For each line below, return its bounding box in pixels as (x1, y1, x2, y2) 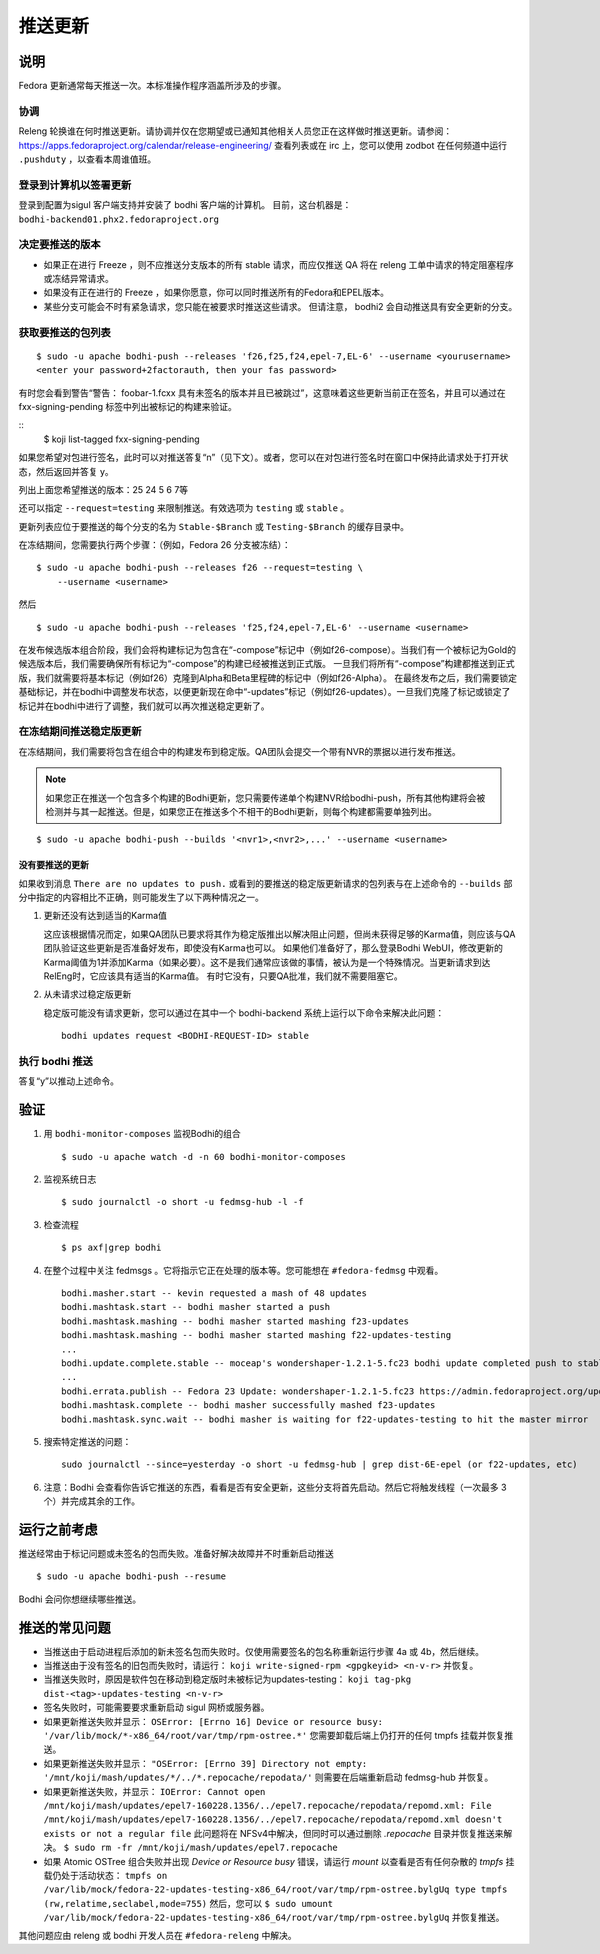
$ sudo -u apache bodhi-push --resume (36, 1571, 227, 1582)
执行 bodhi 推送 (18, 1054, 94, 1068)
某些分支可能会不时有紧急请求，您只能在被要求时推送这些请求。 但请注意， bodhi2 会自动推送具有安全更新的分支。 (43, 300, 518, 312)
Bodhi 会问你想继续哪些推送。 (18, 1593, 142, 1605)
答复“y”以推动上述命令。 (18, 1075, 120, 1087)
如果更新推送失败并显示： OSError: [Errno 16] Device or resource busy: (43, 1715, 384, 1727)
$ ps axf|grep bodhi (61, 1242, 162, 1254)
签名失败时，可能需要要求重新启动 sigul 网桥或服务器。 (43, 1701, 270, 1714)
